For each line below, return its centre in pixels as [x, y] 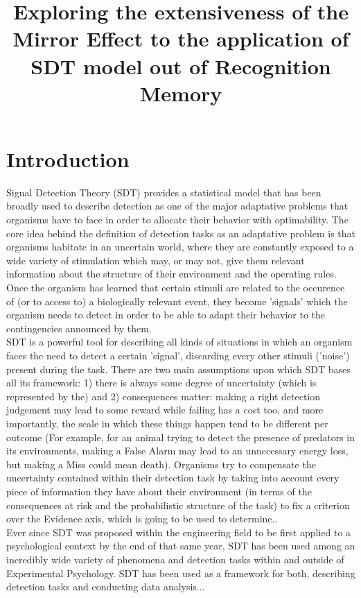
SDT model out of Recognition [181, 66]
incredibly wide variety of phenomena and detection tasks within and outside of [175, 559]
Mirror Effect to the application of [181, 39]
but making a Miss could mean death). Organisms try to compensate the [161, 464]
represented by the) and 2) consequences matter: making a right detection [164, 396]
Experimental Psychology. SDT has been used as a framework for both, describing [181, 573]
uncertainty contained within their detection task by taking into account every [173, 478]
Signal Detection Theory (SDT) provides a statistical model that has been [164, 192]
